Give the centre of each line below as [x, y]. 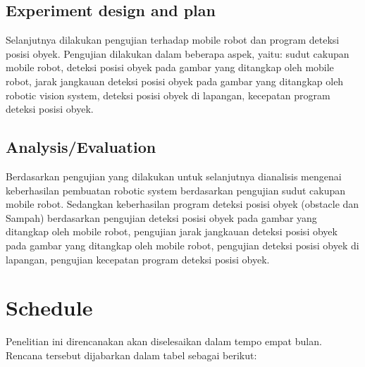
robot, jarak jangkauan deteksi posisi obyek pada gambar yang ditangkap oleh [175, 81]
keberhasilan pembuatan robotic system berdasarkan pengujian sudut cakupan [176, 190]
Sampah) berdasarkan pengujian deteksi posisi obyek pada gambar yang [161, 217]
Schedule [49, 307]
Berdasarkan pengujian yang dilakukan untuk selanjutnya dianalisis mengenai [174, 176]
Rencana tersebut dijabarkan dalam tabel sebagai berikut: [131, 355]
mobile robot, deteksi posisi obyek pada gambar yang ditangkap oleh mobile [170, 67]
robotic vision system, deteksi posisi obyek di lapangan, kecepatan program [168, 95]
